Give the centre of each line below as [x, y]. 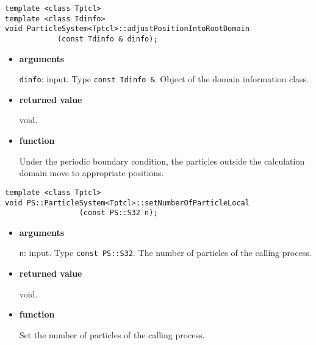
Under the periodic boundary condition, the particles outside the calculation [162, 161]
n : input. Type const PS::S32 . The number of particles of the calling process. [165, 253]
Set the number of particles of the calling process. [112, 334]
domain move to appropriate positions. [92, 173]
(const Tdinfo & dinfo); [107, 39]
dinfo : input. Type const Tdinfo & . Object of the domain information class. [164, 79]
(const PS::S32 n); [118, 213]
